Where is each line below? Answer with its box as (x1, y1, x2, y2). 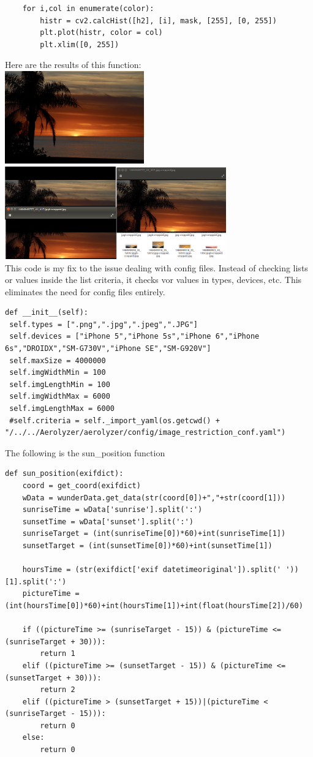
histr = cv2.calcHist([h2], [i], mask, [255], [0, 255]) (40, 16, 277, 25)
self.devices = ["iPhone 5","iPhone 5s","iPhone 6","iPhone (9, 332, 260, 341)
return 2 (40, 685, 75, 695)
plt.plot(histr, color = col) (40, 28, 163, 37)
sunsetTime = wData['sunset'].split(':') (22, 517, 194, 526)
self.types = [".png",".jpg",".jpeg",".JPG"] (9, 320, 198, 329)
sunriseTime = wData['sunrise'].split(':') (22, 505, 203, 514)
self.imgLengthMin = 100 (9, 380, 110, 389)
